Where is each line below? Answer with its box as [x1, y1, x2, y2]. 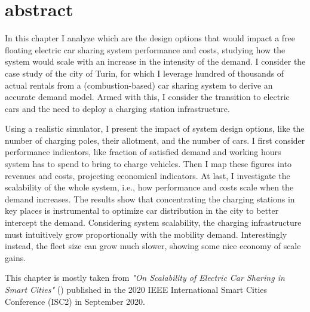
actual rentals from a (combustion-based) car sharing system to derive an [5, 78, 273, 91]
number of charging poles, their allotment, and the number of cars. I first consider [5, 134, 305, 146]
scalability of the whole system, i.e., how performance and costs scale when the [5, 181, 294, 193]
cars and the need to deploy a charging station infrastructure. [5, 102, 230, 114]
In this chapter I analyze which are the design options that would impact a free [5, 32, 296, 44]
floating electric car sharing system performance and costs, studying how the [5, 43, 286, 56]
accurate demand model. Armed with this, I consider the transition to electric [5, 90, 290, 103]
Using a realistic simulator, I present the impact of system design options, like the [5, 122, 305, 135]
